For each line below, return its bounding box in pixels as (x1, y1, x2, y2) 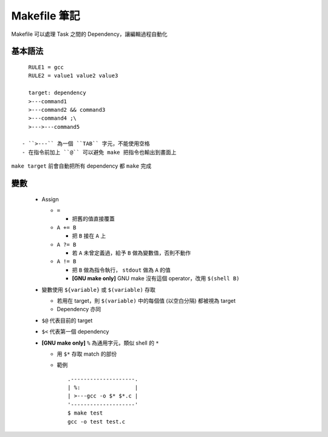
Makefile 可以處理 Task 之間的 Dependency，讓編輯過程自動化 (11, 30, 168, 38)
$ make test (67, 410, 103, 416)
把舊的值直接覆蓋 (72, 215, 115, 222)
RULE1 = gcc (28, 64, 64, 71)
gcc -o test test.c (67, 418, 126, 425)
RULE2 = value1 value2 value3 (28, 72, 118, 79)
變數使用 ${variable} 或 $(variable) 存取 (41, 286, 156, 293)
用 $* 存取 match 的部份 (56, 350, 117, 357)
